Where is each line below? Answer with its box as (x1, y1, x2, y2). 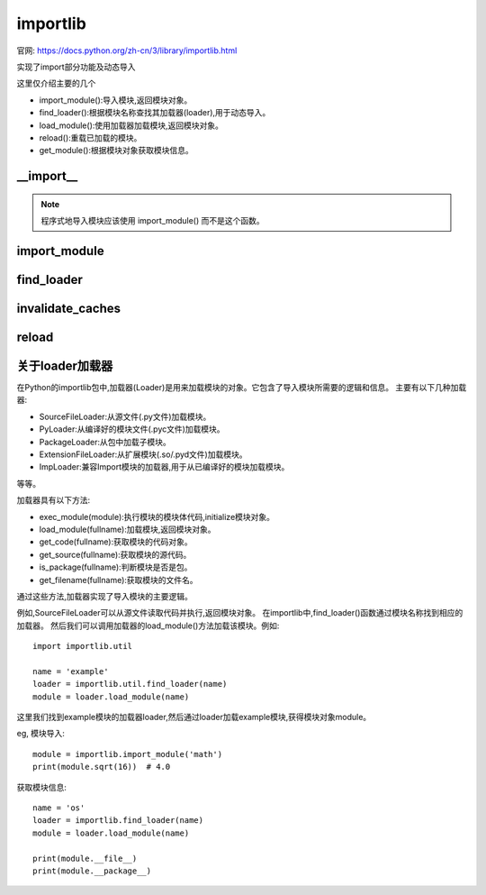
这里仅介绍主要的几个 (16, 78, 96, 89)
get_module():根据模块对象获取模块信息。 (39, 145, 193, 156)
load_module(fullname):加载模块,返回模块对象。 (39, 524, 216, 534)
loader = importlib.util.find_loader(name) (32, 679, 228, 690)
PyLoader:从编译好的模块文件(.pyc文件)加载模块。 (39, 424, 225, 434)
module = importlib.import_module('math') (32, 749, 223, 759)
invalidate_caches (16, 300, 121, 315)
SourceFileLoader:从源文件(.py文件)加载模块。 (39, 411, 211, 422)
